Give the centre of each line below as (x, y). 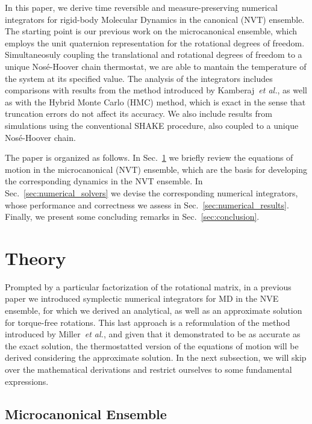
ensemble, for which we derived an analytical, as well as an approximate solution (154, 310)
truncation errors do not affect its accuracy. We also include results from (139, 114)
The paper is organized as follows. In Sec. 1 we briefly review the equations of (149, 157)
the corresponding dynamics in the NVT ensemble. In (104, 181)
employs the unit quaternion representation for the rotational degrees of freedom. (155, 42)
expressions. (27, 381)
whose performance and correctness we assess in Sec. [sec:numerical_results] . (147, 204)
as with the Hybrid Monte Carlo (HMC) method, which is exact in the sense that (155, 101)
